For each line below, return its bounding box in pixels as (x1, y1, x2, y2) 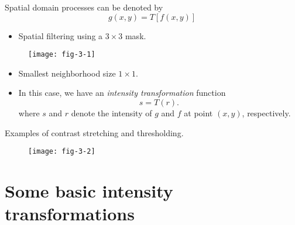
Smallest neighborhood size (18, 67, 116, 79)
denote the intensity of (71, 107, 152, 119)
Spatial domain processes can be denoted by (5, 1, 163, 13)
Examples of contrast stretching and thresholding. (5, 126, 184, 139)
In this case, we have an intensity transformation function (18, 86, 226, 99)
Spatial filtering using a (18, 29, 103, 41)
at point (184, 107, 213, 119)
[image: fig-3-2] (28, 147, 95, 156)
